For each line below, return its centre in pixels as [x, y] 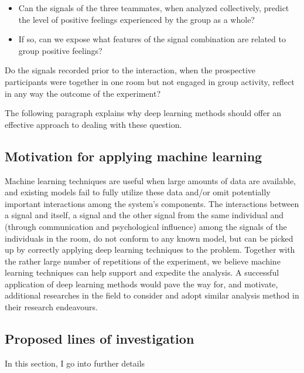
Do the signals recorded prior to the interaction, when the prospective [130, 70]
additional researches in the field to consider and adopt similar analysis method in [152, 295]
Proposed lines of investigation [100, 339]
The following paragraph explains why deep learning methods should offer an [143, 113]
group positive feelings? [60, 50]
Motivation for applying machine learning [134, 156]
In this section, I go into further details [75, 363]
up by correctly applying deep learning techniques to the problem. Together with [150, 250]
